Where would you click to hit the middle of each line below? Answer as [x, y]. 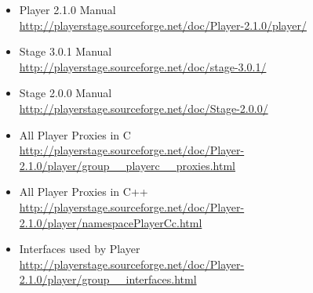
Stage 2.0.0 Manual [66, 93]
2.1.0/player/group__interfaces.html [108, 279]
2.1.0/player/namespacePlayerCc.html [111, 222]
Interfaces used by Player [80, 249]
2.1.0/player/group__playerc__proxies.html [127, 165]
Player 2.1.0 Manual [67, 9]
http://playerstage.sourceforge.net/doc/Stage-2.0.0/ [144, 108]
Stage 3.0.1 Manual [66, 51]
